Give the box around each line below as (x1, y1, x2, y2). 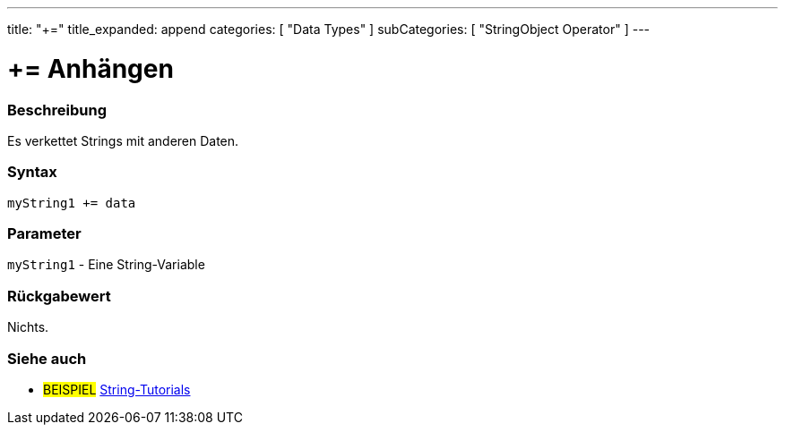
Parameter (7, 224, 82, 242)
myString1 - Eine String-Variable (7, 257, 205, 273)
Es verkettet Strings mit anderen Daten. (7, 132, 239, 148)
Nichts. (7, 319, 49, 335)
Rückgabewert (7, 286, 111, 305)
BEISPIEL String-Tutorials (43, 381, 191, 397)
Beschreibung (7, 100, 108, 119)
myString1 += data (7, 195, 136, 210)
